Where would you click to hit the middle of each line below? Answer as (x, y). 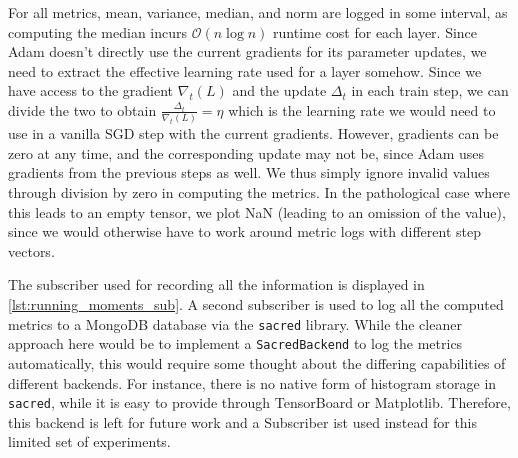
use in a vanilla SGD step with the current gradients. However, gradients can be (253, 133)
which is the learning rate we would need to (362, 109)
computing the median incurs (98, 31)
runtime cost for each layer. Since (375, 31)
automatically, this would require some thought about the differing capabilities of (257, 362)
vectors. (31, 250)
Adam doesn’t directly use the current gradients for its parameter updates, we (247, 51)
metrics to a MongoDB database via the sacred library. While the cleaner (235, 323)
